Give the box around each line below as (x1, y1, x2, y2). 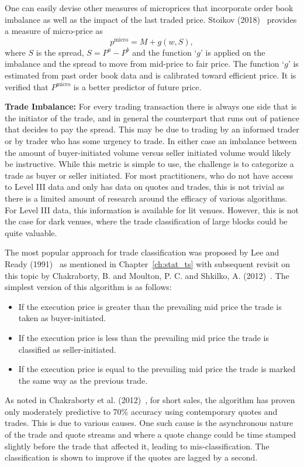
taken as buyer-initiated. (18, 312, 106, 324)
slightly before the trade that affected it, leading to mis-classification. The (5, 439, 270, 452)
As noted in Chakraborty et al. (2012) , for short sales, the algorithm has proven (5, 394, 295, 406)
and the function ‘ (132, 46, 197, 58)
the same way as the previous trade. (18, 374, 148, 386)
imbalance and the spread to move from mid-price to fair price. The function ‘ (5, 57, 285, 70)
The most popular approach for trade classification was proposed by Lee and (5, 246, 279, 258)
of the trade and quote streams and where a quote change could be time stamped (5, 428, 296, 441)
